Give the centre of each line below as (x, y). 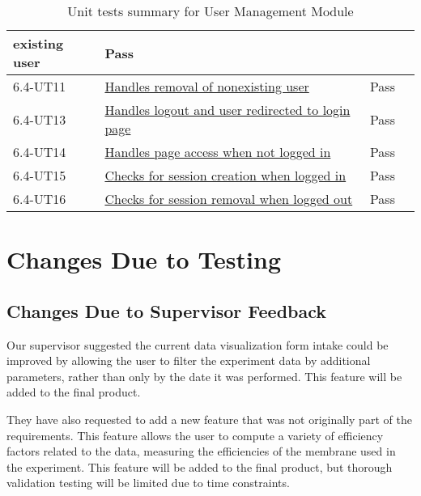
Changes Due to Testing (144, 259)
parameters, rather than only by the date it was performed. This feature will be (204, 376)
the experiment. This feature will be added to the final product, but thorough (200, 466)
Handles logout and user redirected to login (228, 110)
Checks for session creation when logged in (225, 175)
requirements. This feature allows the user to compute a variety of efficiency (195, 435)
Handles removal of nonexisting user (207, 86)
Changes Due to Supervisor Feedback (167, 310)
